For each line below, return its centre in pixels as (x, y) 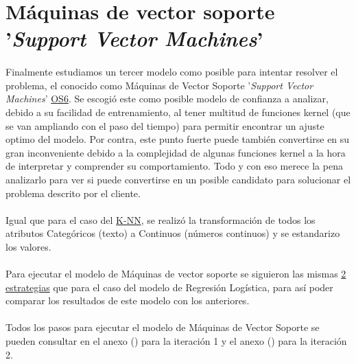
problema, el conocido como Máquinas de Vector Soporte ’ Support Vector (159, 85)
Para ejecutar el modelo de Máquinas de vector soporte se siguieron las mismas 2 (176, 274)
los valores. (28, 246)
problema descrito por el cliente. (73, 193)
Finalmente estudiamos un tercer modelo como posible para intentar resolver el (172, 72)
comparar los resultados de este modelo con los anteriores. (128, 300)
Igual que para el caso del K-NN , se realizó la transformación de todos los (161, 219)
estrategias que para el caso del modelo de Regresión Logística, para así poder (169, 287)
